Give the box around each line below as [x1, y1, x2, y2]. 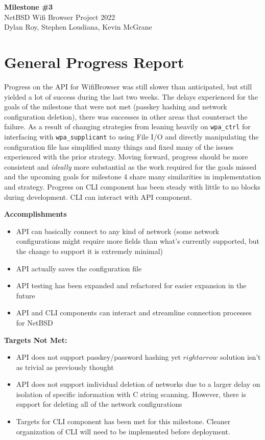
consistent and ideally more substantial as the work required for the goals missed [4, 161, 257, 172]
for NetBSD [16, 317, 53, 328]
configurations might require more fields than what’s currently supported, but [16, 236, 260, 246]
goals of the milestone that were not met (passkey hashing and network [4, 101, 227, 112]
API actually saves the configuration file [16, 263, 142, 273]
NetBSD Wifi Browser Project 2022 [4, 11, 115, 22]
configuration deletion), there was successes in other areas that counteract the [4, 111, 248, 122]
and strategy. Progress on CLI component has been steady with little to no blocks [4, 181, 260, 192]
